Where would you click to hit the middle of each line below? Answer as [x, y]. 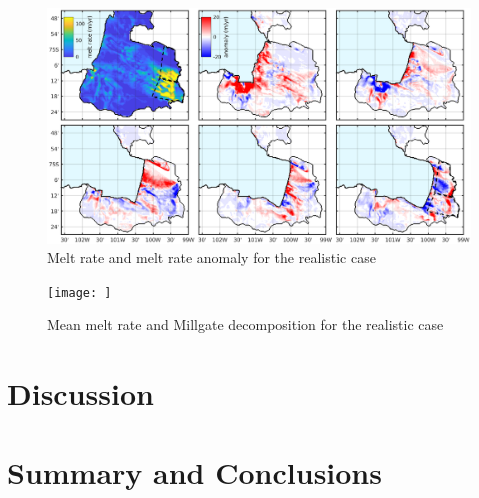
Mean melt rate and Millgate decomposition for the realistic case [245, 324]
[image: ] [79, 292]
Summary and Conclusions [194, 471]
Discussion [80, 393]
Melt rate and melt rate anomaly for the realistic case [211, 257]
